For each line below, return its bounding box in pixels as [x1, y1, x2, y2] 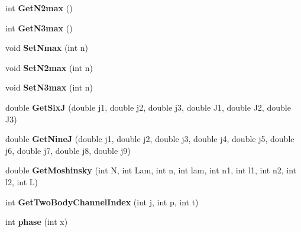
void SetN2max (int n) [5, 61, 93, 73]
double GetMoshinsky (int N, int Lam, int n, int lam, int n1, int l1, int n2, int [5, 164, 296, 176]
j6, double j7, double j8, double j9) [5, 144, 131, 156]
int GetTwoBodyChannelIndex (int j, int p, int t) [5, 195, 199, 208]
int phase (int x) [5, 215, 68, 228]
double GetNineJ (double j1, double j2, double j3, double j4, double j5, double [5, 133, 294, 145]
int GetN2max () [5, 2, 73, 14]
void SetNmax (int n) [5, 41, 88, 54]
